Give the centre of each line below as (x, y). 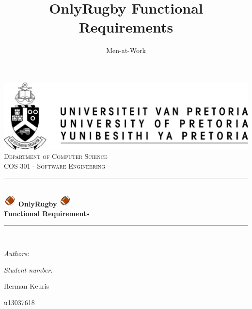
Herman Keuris (27, 286)
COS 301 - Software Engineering (55, 165)
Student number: (28, 269)
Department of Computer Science (56, 156)
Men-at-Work (126, 50)
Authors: (17, 253)
